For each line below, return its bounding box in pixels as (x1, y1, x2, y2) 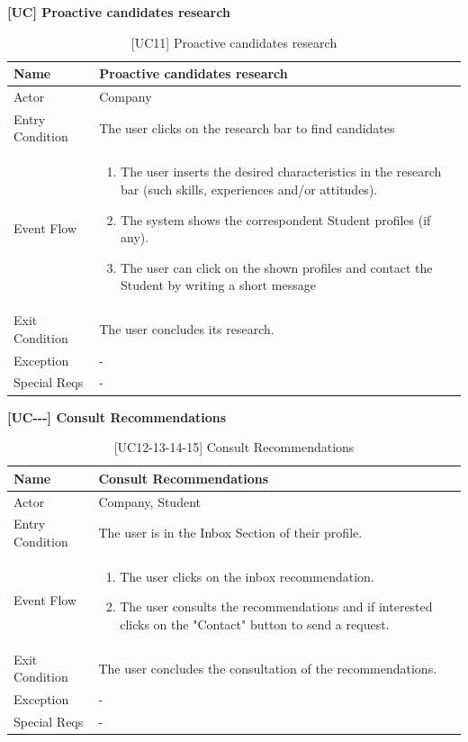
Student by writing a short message (121, 276, 316, 294)
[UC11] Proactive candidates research (130, 32, 337, 51)
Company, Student (98, 492, 201, 511)
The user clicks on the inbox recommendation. (120, 566, 374, 585)
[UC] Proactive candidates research (7, 3, 230, 21)
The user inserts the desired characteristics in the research (121, 162, 442, 181)
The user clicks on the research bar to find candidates (99, 118, 395, 137)
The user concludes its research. (99, 319, 274, 338)
